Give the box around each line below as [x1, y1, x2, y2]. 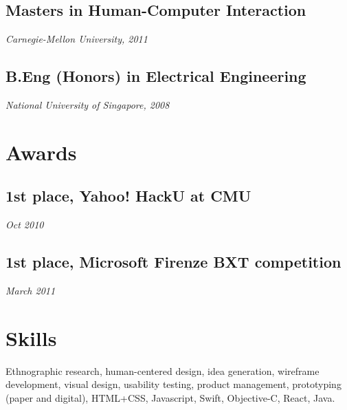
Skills [5, 323, 57, 352]
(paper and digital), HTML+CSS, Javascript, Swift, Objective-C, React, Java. [5, 390, 335, 404]
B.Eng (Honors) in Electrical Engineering [5, 65, 306, 87]
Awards [5, 138, 77, 166]
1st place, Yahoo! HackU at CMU [5, 185, 251, 206]
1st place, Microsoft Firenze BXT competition [5, 251, 342, 272]
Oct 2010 [5, 217, 44, 232]
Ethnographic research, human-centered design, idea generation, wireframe [5, 363, 320, 378]
